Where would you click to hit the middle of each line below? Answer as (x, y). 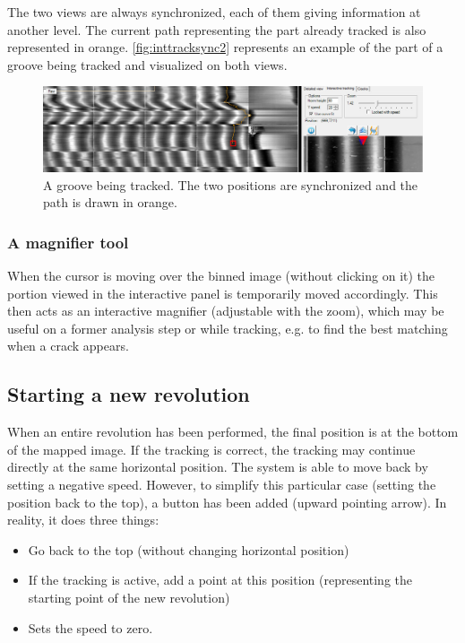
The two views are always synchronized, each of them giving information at (214, 12)
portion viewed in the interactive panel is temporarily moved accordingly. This (223, 293)
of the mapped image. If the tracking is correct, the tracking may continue (211, 449)
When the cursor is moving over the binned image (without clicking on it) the (221, 276)
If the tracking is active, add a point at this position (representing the (220, 580)
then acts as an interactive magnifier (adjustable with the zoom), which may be (226, 311)
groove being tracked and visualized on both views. (147, 64)
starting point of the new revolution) (129, 597)
